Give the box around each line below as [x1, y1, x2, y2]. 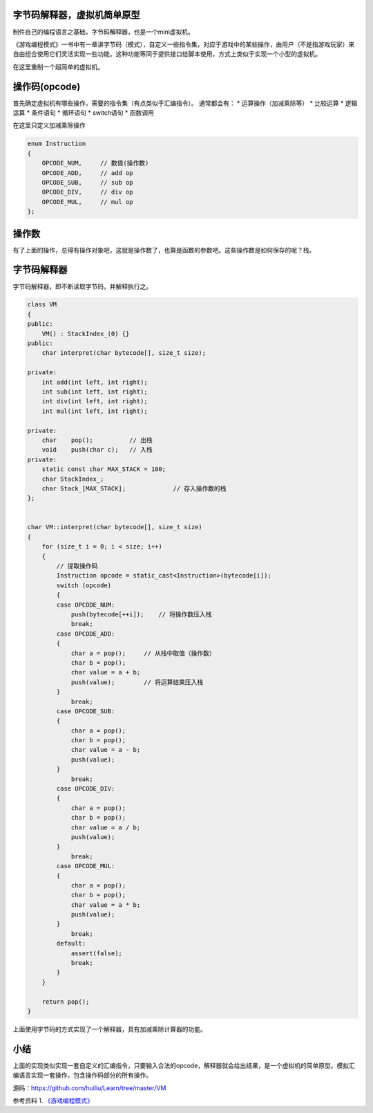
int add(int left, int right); [41, 378, 148, 386]
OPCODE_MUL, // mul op [41, 198, 134, 205]
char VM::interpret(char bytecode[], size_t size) [27, 523, 203, 531]
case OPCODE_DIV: [56, 785, 115, 793]
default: [56, 939, 86, 948]
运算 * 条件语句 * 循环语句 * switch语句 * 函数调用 [12, 108, 155, 117]
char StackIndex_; [41, 475, 104, 483]
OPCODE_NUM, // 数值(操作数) [41, 159, 149, 167]
